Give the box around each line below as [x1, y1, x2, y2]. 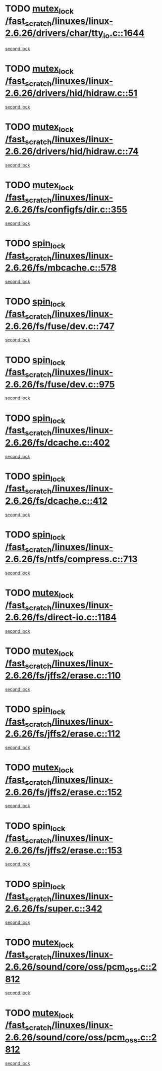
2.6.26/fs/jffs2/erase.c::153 [5, 845, 122, 856]
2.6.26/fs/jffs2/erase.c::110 [5, 670, 121, 681]
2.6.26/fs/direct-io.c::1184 [5, 612, 117, 623]
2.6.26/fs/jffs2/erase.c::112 [5, 728, 120, 740]
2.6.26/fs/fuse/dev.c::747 [5, 321, 115, 332]
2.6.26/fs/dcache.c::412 [5, 495, 108, 506]
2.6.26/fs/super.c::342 [5, 903, 103, 914]
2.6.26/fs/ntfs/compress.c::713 [5, 553, 138, 565]
